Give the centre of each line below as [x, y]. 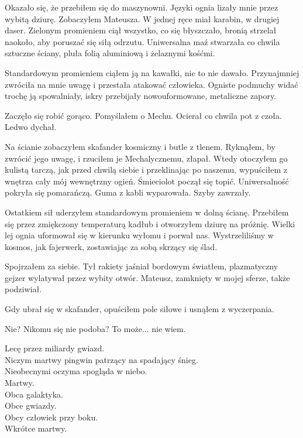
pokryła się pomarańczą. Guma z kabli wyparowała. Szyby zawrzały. [128, 192]
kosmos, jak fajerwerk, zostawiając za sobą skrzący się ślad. [111, 246]
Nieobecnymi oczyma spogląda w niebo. [76, 371]
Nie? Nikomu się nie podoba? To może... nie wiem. [95, 328]
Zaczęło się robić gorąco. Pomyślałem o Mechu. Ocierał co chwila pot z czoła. [143, 115]
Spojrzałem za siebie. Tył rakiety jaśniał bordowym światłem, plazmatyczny [142, 266]
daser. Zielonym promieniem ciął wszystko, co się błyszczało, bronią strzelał [141, 30]
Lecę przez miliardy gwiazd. [55, 348]
